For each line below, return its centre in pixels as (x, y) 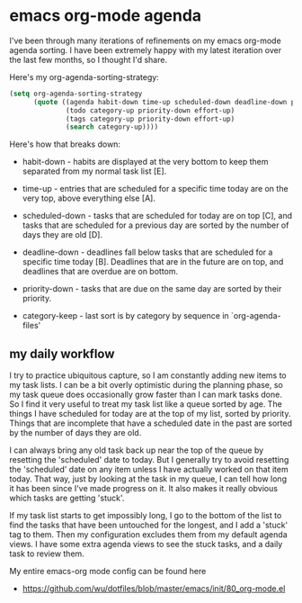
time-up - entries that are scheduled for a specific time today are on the (155, 189)
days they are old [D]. (62, 235)
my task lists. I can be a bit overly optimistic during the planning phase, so (146, 385)
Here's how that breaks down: (65, 144)
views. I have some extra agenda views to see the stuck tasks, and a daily (146, 544)
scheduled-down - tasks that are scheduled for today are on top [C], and (157, 216)
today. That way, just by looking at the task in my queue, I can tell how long (148, 479)
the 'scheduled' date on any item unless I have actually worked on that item (149, 470)
